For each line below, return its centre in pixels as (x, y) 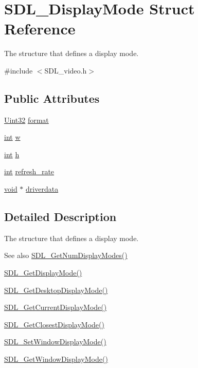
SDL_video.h (66, 70)
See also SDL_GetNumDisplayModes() (66, 255)
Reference (40, 29)
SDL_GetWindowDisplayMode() (56, 359)
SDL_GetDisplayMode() (43, 273)
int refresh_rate (29, 171)
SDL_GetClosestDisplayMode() (54, 324)
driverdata (42, 189)
